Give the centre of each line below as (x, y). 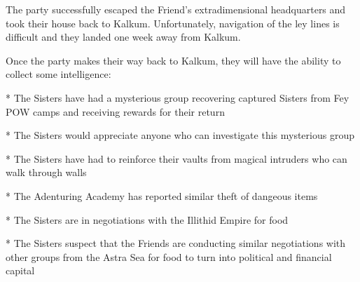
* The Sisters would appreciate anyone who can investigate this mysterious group (180, 135)
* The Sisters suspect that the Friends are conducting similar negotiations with (176, 243)
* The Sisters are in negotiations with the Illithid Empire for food (147, 219)
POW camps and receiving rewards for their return (115, 111)
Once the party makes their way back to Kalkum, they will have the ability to (173, 60)
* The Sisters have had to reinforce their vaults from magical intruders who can (176, 158)
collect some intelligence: (58, 74)
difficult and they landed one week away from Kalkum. (123, 37)
